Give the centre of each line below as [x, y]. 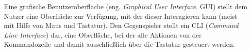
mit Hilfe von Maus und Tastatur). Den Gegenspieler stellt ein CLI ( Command [121, 25]
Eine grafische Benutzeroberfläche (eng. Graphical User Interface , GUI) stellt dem [126, 6]
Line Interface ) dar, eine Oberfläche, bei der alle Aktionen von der [103, 34]
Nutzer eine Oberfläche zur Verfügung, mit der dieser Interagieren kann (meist [121, 16]
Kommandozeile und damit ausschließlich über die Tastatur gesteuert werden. [119, 44]
